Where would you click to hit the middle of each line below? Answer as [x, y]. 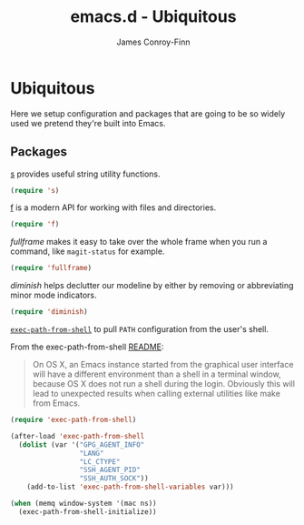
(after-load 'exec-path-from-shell [78, 436]
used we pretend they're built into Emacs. [88, 123]
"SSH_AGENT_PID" [110, 470]
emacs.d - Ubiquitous [153, 17]
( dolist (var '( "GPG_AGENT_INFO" [82, 444]
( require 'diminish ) [49, 312]
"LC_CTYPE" [100, 461]
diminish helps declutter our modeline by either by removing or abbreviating [152, 286]
